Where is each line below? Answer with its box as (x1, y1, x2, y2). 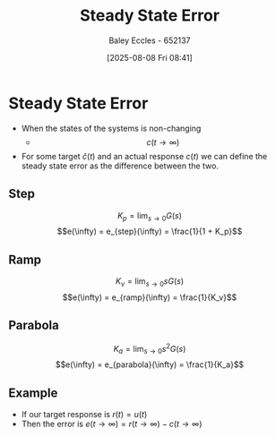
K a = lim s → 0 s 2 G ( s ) (113, 341, 186, 356)
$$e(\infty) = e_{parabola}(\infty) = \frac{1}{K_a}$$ (55, 359, 245, 370)
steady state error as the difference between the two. (21, 160, 219, 171)
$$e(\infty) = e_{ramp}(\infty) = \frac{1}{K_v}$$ (62, 292, 237, 303)
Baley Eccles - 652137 (108, 35, 191, 46)
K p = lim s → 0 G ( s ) (116, 210, 183, 223)
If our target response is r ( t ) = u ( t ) (21, 408, 148, 419)
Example (8, 385, 58, 400)
